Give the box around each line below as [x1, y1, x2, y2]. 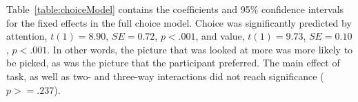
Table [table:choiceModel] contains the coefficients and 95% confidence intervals [6, 2, 344, 16]
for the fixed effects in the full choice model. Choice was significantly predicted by [6, 15, 352, 29]
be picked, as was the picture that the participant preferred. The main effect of [6, 55, 340, 70]
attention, [6, 29, 48, 43]
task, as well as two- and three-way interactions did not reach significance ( [6, 68, 324, 83]
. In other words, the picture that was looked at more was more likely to [47, 42, 353, 56]
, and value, [195, 29, 245, 43]
